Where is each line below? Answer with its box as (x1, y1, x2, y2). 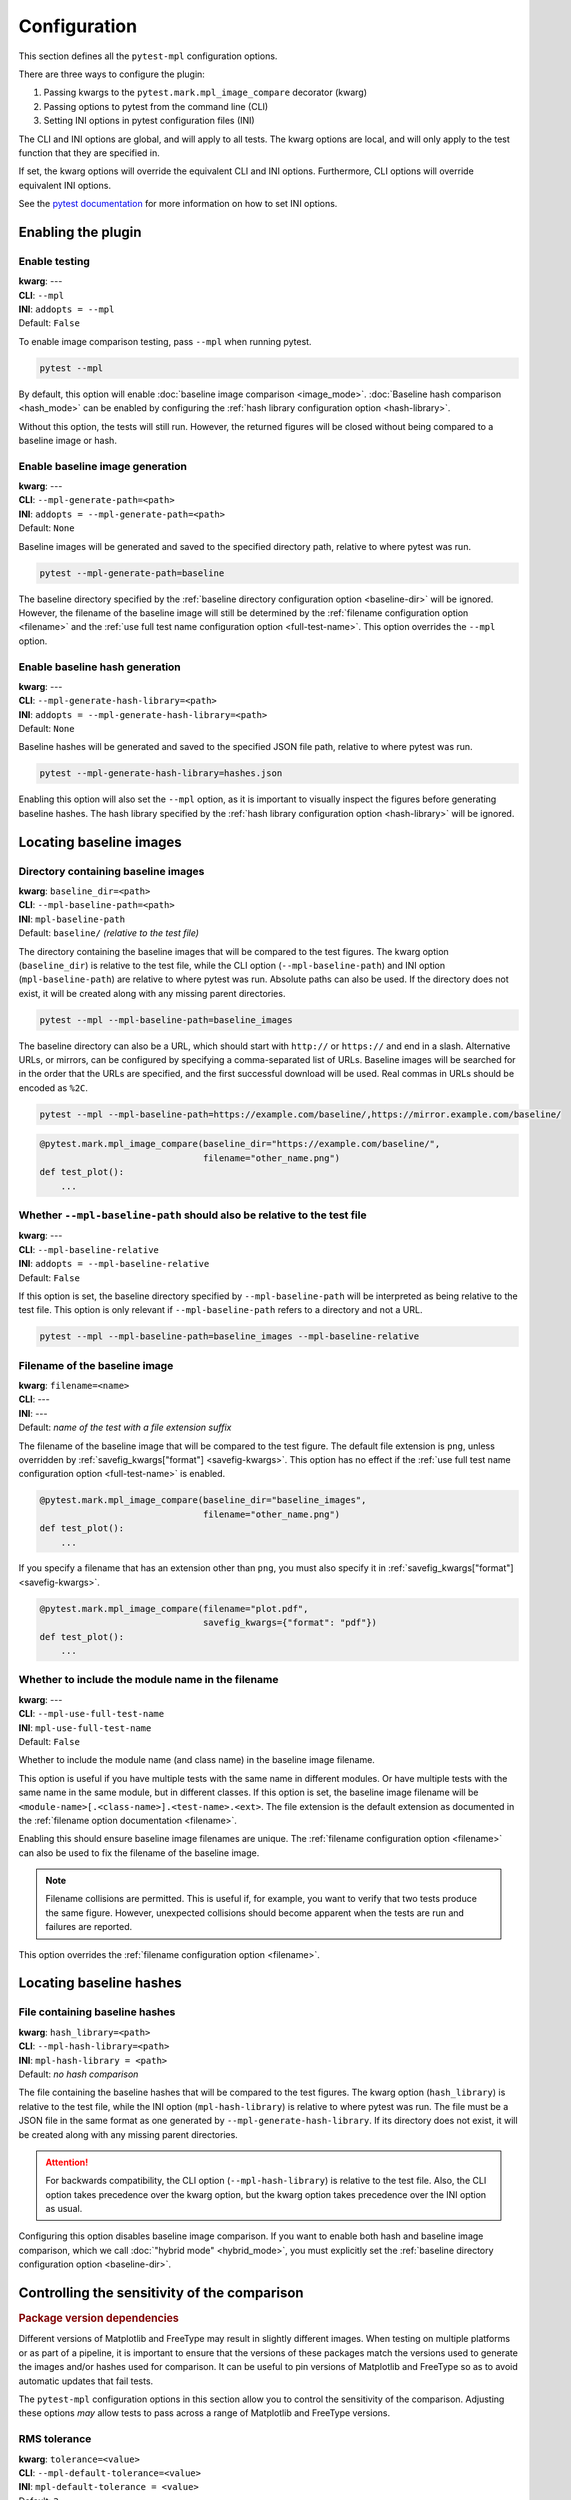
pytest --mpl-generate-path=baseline (39, 567, 225, 579)
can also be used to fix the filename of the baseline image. (18, 1846, 260, 1859)
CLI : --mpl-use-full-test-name (18, 1708, 165, 1720)
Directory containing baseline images (18, 864, 205, 878)
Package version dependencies (18, 2311, 180, 2325)
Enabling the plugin (18, 223, 142, 240)
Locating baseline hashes (18, 1975, 182, 1992)
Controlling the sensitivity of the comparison (18, 2285, 304, 2302)
